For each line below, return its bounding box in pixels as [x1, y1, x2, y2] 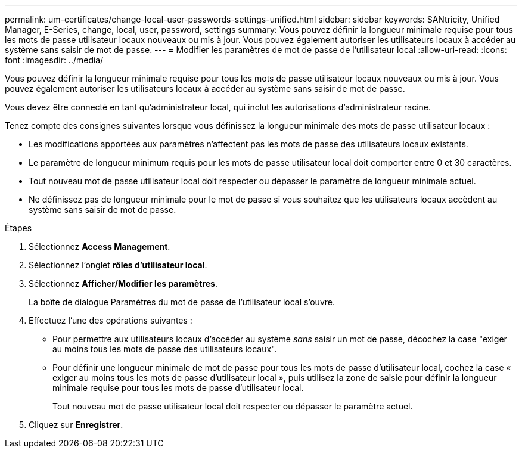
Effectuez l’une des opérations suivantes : [29, 315, 192, 325]
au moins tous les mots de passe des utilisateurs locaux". [52, 344, 277, 354]
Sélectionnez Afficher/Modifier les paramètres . [29, 278, 218, 288]
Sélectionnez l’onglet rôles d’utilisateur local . [29, 260, 207, 270]
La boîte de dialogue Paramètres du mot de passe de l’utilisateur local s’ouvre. [29, 297, 335, 307]
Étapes [5, 223, 32, 233]
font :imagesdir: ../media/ [5, 55, 104, 65]
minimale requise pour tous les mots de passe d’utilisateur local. [52, 383, 304, 393]
